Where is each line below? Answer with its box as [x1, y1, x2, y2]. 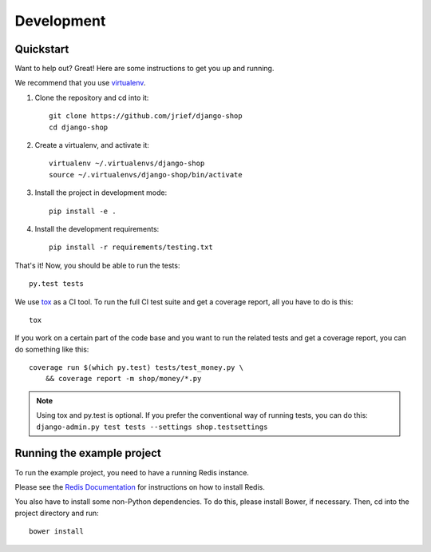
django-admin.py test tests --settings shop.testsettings [36, 422, 268, 431]
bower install [29, 527, 84, 536]
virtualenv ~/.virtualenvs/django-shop [49, 159, 205, 168]
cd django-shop [49, 122, 109, 132]
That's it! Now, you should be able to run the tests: [14, 260, 180, 270]
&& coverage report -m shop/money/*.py [45, 374, 202, 383]
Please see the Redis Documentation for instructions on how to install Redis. [14, 482, 265, 491]
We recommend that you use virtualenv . [14, 78, 146, 88]
